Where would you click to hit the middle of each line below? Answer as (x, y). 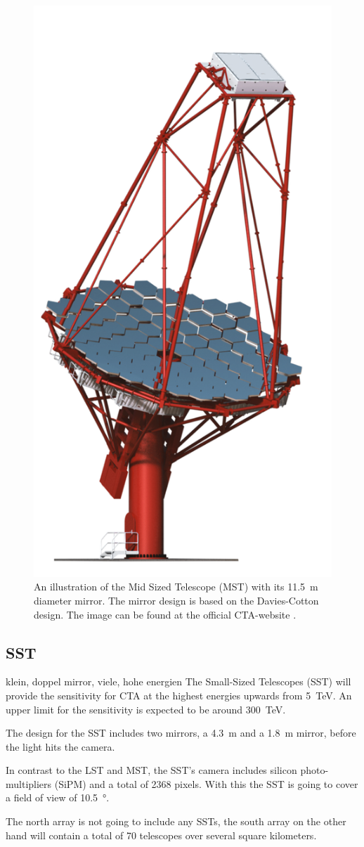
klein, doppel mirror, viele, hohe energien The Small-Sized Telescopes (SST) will (178, 681)
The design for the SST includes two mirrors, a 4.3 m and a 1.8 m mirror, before (181, 733)
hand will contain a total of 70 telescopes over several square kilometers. (161, 835)
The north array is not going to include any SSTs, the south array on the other (176, 821)
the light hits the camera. (60, 746)
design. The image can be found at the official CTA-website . (165, 614)
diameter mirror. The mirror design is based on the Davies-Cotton (176, 600)
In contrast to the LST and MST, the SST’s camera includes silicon (151, 770)
